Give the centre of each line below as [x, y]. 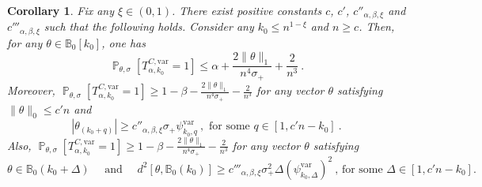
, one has [123, 42]
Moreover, [31, 90]
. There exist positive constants [247, 10]
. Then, [377, 26]
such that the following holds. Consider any [149, 26]
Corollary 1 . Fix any [61, 10]
